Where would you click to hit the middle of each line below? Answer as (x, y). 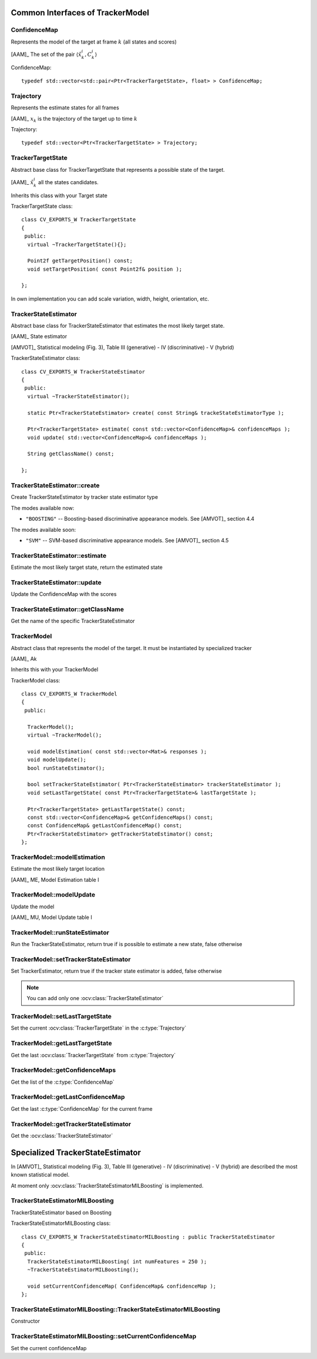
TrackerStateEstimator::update (56, 582)
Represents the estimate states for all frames (65, 108)
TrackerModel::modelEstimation (58, 857)
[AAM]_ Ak (24, 658)
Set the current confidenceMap (49, 1348)
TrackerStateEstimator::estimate (59, 555)
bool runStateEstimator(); (66, 768)
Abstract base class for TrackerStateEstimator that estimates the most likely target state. (118, 326)
